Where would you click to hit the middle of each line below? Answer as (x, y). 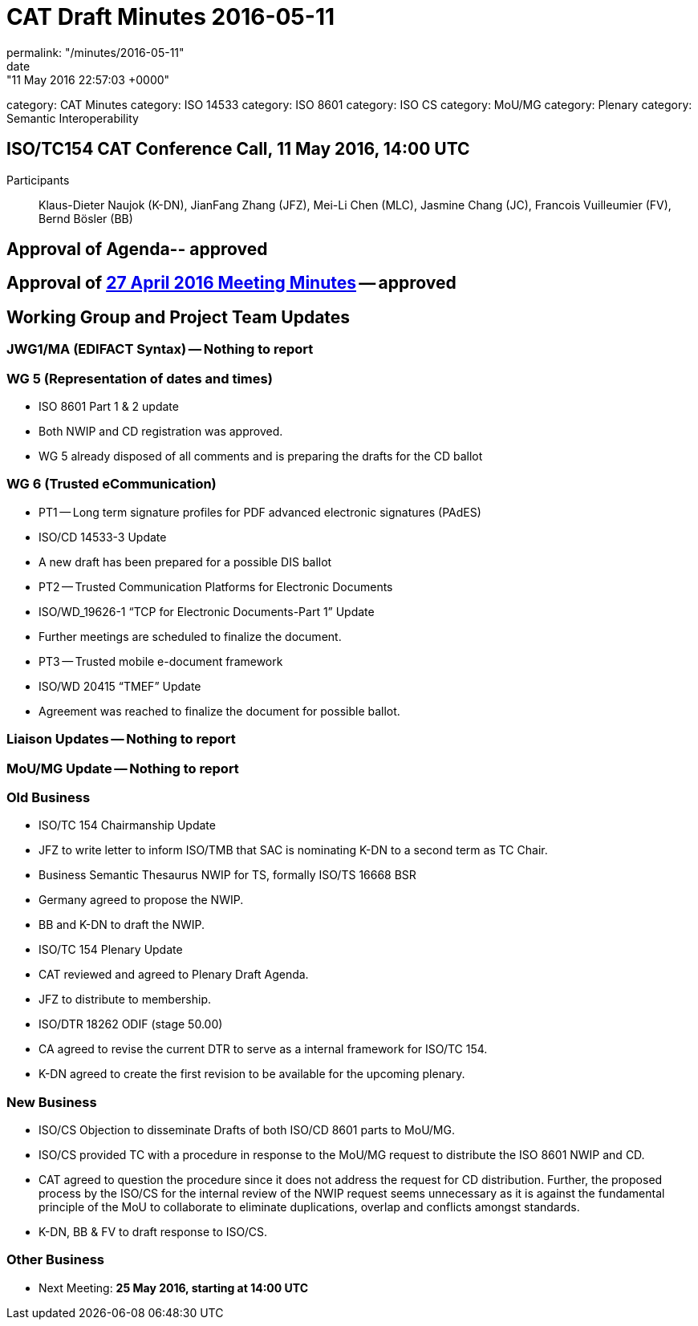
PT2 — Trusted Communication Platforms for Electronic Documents (216, 586)
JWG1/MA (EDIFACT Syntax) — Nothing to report (160, 349)
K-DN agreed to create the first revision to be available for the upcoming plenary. (252, 1074)
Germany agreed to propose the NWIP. (141, 900)
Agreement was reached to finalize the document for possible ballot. (219, 711)
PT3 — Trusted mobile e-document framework (161, 661)
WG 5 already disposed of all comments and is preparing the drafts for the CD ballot (261, 456)
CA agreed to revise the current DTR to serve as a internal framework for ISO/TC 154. (263, 1049)
